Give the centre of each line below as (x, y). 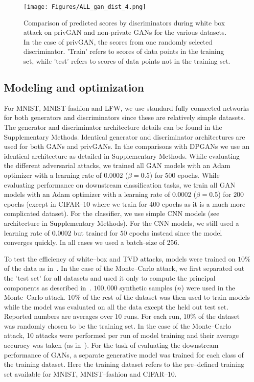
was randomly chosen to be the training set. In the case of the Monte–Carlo (117, 325)
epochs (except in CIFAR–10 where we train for (76, 203)
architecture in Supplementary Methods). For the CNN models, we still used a (122, 223)
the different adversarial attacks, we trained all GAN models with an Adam (117, 165)
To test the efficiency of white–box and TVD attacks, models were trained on (120, 258)
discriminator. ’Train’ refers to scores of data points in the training (124, 51)
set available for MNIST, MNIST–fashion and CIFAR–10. (90, 373)
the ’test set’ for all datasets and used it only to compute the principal (110, 277)
